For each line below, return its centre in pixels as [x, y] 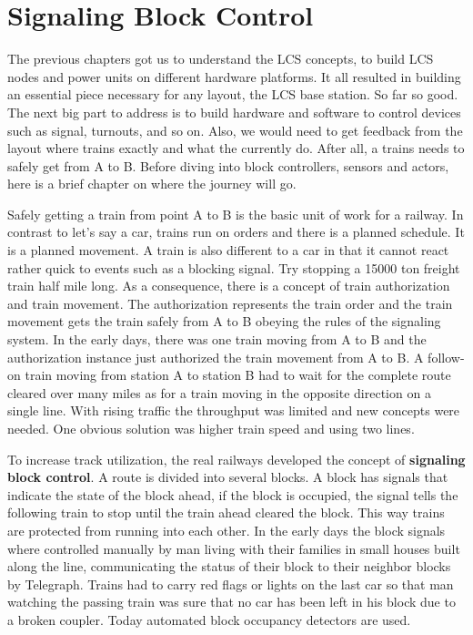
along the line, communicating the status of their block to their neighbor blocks [229, 566]
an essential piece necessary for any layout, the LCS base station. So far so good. [233, 94]
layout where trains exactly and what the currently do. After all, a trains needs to [236, 148]
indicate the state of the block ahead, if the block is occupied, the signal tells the [233, 494]
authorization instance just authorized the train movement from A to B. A [216, 357]
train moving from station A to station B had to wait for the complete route [238, 375]
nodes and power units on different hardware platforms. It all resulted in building [234, 76]
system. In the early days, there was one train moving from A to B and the [217, 339]
